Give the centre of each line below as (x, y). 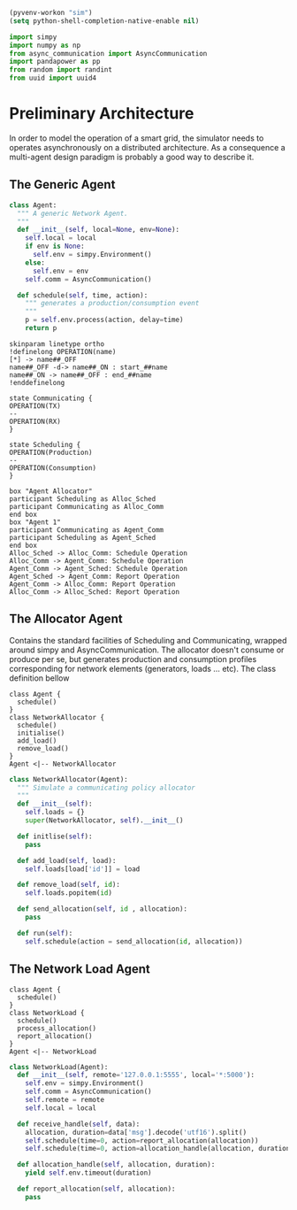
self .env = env (61, 271)
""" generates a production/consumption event (112, 304)
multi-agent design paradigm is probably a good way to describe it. (132, 157)
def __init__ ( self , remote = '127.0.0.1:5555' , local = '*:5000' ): (136, 1075)
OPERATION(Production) (51, 452)
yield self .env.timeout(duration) (88, 1173)
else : (35, 262)
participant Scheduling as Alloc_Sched (83, 499)
